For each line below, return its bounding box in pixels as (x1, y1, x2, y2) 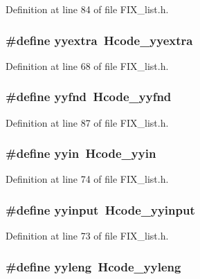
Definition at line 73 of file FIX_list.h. (6, 228, 169, 243)
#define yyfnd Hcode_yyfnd (6, 88, 172, 105)
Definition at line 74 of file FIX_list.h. (6, 172, 169, 186)
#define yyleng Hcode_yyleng (6, 258, 181, 275)
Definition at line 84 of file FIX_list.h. (6, 2, 169, 16)
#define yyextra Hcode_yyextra (6, 31, 193, 48)
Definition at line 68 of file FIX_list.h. (6, 58, 169, 73)
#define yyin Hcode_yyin (6, 145, 156, 162)
